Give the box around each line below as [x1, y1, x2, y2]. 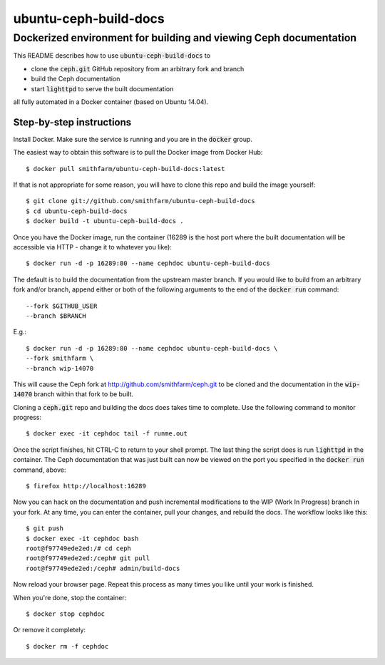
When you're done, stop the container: [13, 593, 127, 602]
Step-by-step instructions [13, 116, 132, 128]
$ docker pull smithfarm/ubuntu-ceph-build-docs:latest [26, 165, 225, 172]
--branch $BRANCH [26, 311, 86, 320]
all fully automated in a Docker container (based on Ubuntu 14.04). [13, 97, 209, 106]
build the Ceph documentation [31, 75, 120, 83]
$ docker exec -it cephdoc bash [26, 535, 139, 542]
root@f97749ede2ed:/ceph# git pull [26, 555, 150, 562]
